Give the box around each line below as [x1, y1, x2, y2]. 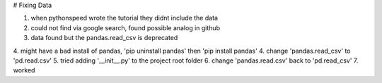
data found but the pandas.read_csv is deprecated [30, 34, 178, 42]
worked [13, 66, 35, 75]
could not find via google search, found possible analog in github [30, 23, 221, 32]
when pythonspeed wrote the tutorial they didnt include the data [30, 14, 219, 23]
